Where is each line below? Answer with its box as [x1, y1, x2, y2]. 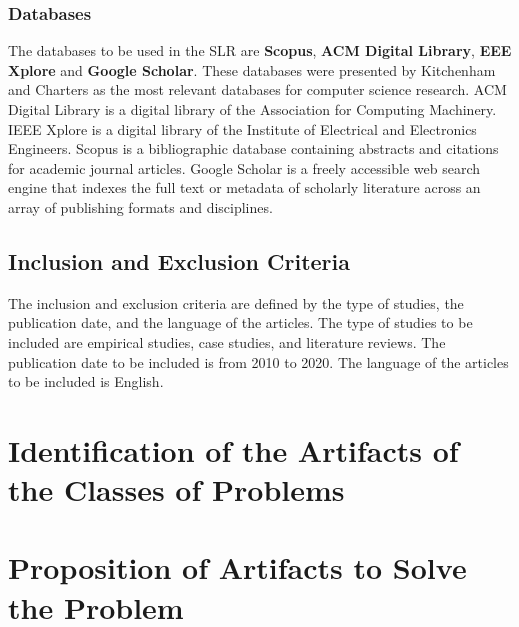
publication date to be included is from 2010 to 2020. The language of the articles [8, 351, 509, 372]
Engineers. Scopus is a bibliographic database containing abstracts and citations [8, 138, 499, 159]
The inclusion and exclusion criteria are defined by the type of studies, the [8, 292, 464, 313]
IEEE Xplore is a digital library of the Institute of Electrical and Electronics [8, 118, 477, 139]
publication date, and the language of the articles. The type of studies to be [8, 312, 473, 333]
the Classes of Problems [8, 469, 345, 510]
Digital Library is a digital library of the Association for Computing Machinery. [8, 99, 497, 119]
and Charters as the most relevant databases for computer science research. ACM [8, 79, 507, 100]
